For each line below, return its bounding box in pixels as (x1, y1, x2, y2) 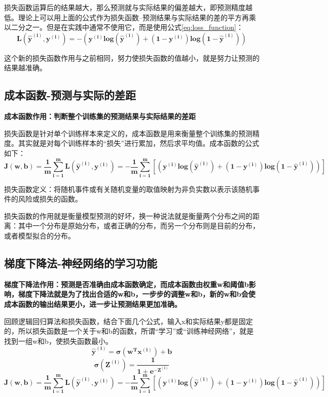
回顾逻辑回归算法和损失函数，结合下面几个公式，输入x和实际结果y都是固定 (4, 315, 253, 326)
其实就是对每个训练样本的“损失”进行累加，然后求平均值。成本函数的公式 (18, 138, 260, 148)
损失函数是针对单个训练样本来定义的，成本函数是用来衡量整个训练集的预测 (4, 128, 252, 138)
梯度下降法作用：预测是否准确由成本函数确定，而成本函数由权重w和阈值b (4, 279, 249, 289)
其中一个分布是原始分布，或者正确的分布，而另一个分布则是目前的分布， (18, 220, 260, 231)
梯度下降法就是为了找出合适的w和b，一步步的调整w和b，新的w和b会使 (18, 289, 256, 299)
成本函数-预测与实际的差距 (4, 87, 136, 103)
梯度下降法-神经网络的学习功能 (4, 255, 158, 271)
